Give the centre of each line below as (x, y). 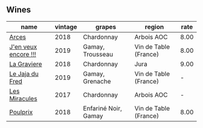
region (154, 26)
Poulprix (21, 112)
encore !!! (23, 54)
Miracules (23, 99)
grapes (106, 26)
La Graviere (26, 64)
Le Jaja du (24, 73)
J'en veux (23, 46)
